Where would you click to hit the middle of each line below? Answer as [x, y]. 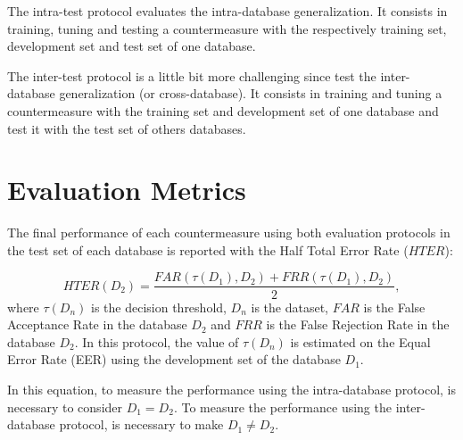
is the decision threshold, [159, 307]
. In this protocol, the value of [157, 341]
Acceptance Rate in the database [97, 324]
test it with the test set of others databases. [127, 128]
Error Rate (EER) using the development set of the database [174, 359]
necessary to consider [65, 407]
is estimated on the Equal [360, 341]
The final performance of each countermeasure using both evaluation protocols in [229, 232]
